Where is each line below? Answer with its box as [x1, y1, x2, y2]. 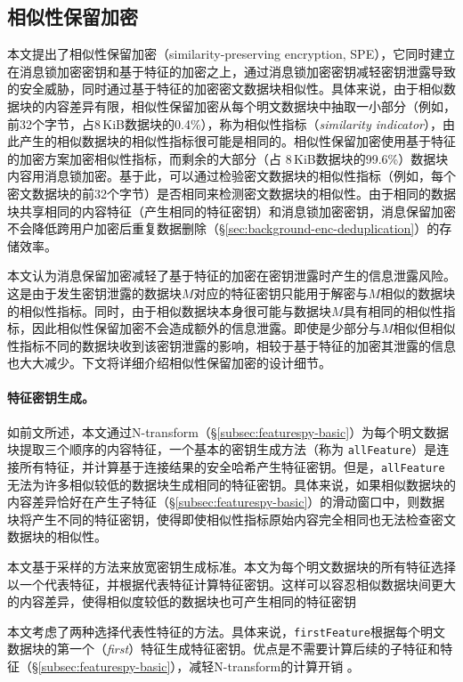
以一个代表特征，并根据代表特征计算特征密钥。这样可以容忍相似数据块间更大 [7, 574, 456, 593]
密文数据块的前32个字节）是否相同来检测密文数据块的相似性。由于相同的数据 [7, 183, 456, 202]
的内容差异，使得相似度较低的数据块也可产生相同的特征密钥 [7, 592, 356, 611]
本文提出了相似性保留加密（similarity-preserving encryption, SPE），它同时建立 [7, 45, 456, 63]
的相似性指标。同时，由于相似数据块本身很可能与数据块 [7, 301, 331, 320]
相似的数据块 [380, 283, 456, 302]
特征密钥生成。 [7, 388, 94, 407]
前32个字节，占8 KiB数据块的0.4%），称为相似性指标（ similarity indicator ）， [7, 114, 443, 133]
